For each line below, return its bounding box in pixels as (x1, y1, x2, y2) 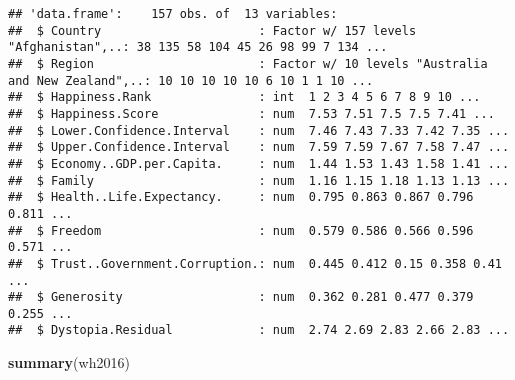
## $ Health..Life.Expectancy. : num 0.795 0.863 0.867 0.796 (8, 190, 474, 205)
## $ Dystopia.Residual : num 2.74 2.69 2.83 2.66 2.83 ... (8, 323, 510, 338)
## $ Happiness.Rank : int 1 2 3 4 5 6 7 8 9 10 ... (8, 90, 481, 105)
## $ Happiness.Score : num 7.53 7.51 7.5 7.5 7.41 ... (8, 106, 495, 121)
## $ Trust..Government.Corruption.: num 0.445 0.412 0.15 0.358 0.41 (8, 256, 502, 271)
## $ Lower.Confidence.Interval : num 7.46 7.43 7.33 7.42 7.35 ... (8, 123, 510, 138)
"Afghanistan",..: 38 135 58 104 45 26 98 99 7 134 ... (8, 40, 388, 55)
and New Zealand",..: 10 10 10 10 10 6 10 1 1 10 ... (8, 73, 374, 88)
